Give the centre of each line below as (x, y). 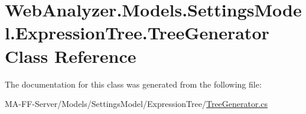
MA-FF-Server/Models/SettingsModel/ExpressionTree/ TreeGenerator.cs (136, 104)
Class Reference (71, 56)
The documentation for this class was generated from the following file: (133, 84)
